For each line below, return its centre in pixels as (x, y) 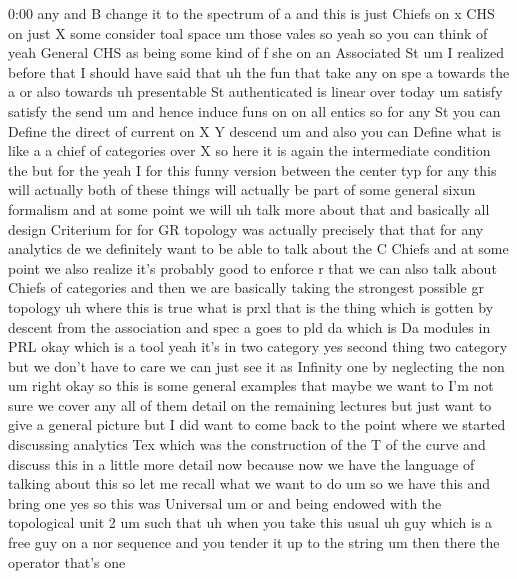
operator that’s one (67, 561)
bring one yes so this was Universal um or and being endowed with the (225, 502)
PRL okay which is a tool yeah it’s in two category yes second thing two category (258, 346)
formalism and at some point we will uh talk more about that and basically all (249, 208)
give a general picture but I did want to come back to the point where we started (257, 424)
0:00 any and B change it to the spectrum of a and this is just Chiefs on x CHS (251, 13)
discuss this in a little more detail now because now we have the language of (241, 463)
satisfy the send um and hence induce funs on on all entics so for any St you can (254, 110)
